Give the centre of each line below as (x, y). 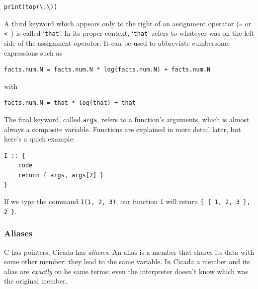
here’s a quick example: (40, 139)
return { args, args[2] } (61, 175)
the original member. (36, 281)
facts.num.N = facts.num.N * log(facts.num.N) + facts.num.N (107, 70)
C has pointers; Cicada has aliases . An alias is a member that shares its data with (129, 252)
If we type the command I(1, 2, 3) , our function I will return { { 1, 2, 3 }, (127, 201)
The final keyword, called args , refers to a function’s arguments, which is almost (127, 119)
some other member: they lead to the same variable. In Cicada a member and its (127, 261)
